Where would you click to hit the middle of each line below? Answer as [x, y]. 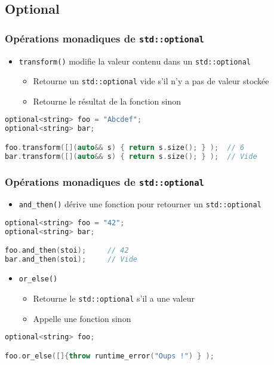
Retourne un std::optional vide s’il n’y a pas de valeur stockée [151, 81]
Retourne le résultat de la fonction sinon [107, 101]
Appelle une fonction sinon [82, 318]
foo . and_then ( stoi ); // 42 [67, 251]
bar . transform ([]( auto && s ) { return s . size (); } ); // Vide [131, 156]
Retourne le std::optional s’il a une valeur [114, 298]
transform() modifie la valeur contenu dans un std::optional [135, 61]
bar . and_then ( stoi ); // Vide [71, 260]
